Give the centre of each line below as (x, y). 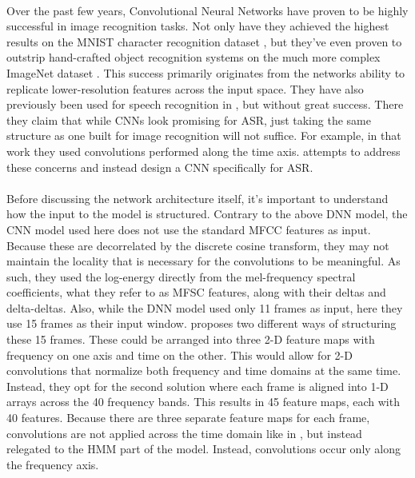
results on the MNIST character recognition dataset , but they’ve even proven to (204, 41)
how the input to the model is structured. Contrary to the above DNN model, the (207, 214)
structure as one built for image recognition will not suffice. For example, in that (204, 135)
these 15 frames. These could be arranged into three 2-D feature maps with (191, 339)
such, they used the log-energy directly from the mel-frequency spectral (181, 276)
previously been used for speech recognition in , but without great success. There (205, 104)
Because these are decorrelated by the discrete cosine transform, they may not (198, 245)
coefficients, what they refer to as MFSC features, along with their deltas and (196, 292)
